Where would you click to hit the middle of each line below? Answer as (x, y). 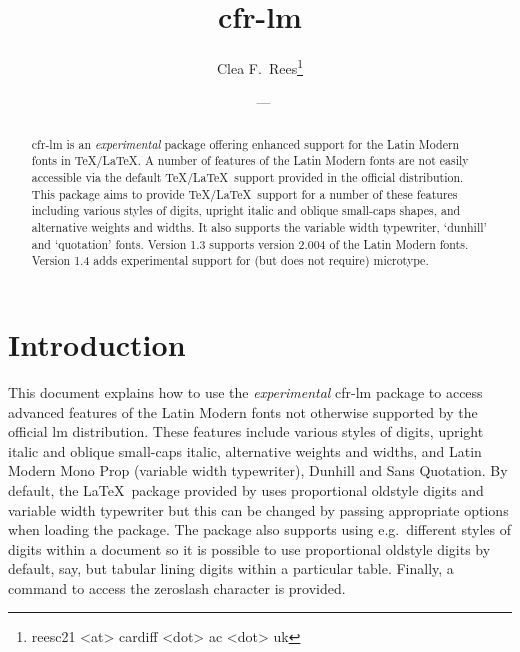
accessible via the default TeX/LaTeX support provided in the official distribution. (247, 177)
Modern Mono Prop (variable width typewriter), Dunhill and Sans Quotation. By (258, 470)
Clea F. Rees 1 (259, 66)
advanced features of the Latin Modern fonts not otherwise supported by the (243, 411)
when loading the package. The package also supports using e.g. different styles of (259, 529)
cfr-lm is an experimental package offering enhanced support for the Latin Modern (245, 143)
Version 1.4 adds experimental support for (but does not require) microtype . (230, 260)
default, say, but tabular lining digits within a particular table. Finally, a (231, 568)
